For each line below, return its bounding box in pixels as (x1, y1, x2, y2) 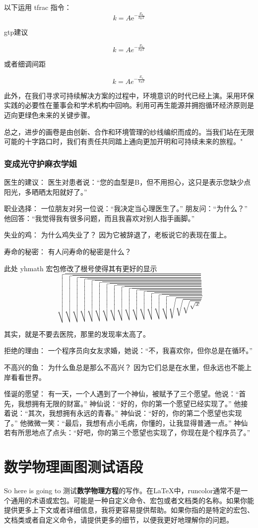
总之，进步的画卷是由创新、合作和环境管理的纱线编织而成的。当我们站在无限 (4, 126, 254, 137)
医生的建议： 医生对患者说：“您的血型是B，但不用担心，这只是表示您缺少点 (4, 176, 251, 187)
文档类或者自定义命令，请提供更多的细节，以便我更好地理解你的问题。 (4, 514, 233, 525)
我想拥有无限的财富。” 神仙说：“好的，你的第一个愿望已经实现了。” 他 (17, 398, 241, 408)
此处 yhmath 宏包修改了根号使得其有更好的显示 (4, 263, 157, 273)
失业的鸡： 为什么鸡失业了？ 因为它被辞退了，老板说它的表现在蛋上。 (4, 229, 231, 240)
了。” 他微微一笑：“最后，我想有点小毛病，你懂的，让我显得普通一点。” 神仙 (4, 417, 248, 428)
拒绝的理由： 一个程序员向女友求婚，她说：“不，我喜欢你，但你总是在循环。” (4, 345, 253, 356)
